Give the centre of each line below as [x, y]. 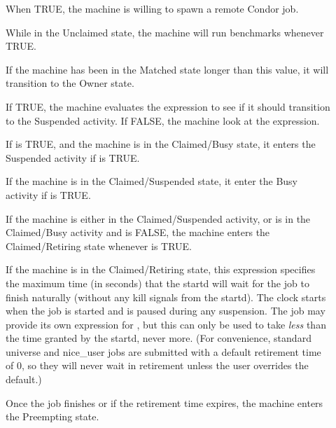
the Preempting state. [52, 416]
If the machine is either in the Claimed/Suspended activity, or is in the [158, 218]
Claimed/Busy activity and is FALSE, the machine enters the [138, 232]
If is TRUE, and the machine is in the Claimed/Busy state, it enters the [161, 144]
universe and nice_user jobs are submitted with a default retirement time [163, 351]
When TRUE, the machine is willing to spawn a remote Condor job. [152, 8]
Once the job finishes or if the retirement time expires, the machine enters [164, 402]
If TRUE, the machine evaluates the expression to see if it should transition [168, 106]
